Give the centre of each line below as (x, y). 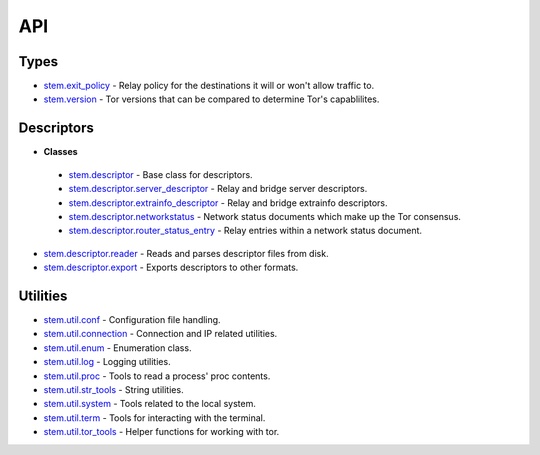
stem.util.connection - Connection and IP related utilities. (160, 334)
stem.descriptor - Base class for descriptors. (161, 174)
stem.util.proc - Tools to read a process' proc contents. (157, 376)
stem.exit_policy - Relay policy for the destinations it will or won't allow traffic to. (209, 86)
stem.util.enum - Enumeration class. (117, 347)
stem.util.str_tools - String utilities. (113, 389)
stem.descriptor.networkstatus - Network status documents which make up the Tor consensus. (265, 216)
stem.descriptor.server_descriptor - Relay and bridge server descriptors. (218, 189)
